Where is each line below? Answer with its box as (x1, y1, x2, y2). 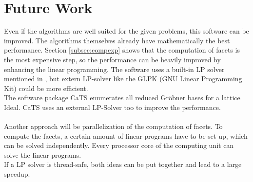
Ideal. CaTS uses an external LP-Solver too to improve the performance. (4, 102, 221, 112)
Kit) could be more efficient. (4, 83, 88, 93)
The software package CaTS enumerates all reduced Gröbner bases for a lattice (4, 92, 240, 103)
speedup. (4, 169, 30, 179)
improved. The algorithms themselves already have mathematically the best (4, 35, 230, 45)
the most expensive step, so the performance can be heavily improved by (4, 54, 221, 64)
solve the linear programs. (4, 149, 81, 160)
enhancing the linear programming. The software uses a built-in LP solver (4, 64, 225, 74)
